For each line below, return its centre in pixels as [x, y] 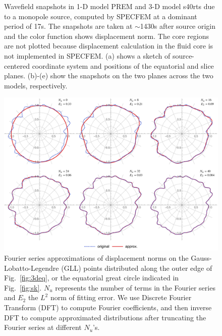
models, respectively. [36, 85]
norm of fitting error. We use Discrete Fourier [121, 297]
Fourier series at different [43, 327]
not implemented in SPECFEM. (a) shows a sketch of [87, 55]
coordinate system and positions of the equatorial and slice [123, 65]
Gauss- [201, 258]
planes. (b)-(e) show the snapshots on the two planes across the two [109, 76]
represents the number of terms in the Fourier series [135, 287]
